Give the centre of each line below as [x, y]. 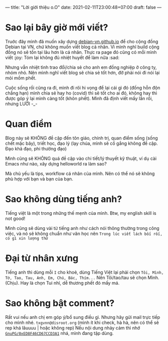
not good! [15, 218]
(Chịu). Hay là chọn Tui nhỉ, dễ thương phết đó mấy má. [62, 283]
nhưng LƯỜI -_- [21, 104]
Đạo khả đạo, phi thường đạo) [36, 148]
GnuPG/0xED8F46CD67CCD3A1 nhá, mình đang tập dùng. [60, 333]
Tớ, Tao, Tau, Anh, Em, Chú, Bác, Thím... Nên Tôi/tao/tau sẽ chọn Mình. [82, 277]
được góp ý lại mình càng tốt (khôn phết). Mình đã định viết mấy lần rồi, [79, 98]
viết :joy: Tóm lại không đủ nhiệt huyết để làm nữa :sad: [62, 57]
